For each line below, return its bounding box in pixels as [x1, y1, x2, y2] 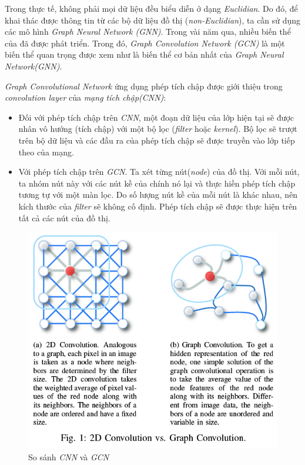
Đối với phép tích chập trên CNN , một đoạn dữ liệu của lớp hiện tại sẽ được [18, 111, 294, 123]
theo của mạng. [18, 145, 74, 158]
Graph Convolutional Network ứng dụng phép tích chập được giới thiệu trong [5, 79, 283, 92]
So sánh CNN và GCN [28, 450, 109, 463]
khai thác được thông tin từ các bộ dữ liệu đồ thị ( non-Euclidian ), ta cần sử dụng [5, 14, 301, 26]
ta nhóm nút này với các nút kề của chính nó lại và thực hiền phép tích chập [18, 177, 296, 189]
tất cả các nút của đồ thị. [18, 211, 110, 224]
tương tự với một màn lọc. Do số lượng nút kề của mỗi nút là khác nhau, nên [18, 188, 298, 201]
